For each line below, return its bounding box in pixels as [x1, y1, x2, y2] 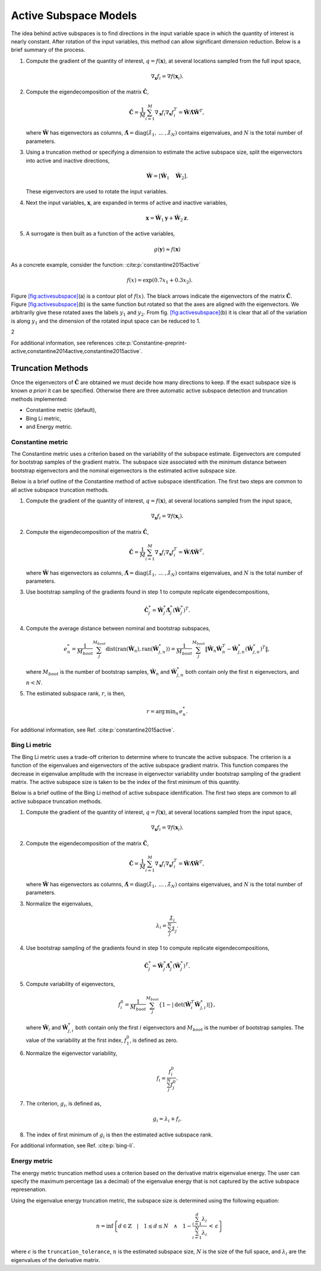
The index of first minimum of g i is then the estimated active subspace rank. [26, 1131, 213, 1139]
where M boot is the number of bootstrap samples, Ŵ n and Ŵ [26, 668, 177, 677]
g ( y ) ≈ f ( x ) [153, 246, 181, 252]
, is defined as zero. [130, 1036, 178, 1044]
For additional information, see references [11, 339, 114, 346]
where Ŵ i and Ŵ [26, 1024, 68, 1032]
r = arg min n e [146, 708, 183, 716]
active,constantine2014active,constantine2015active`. [11, 348, 143, 355]
